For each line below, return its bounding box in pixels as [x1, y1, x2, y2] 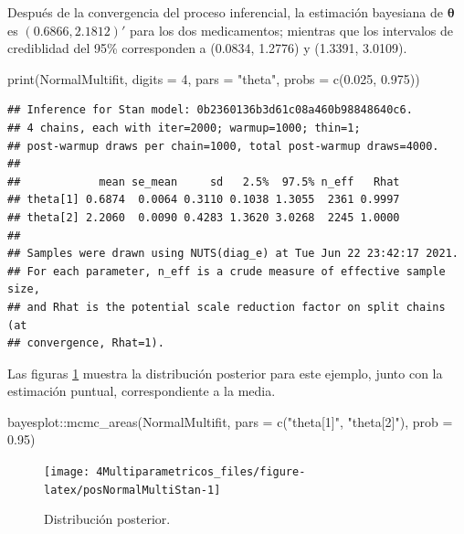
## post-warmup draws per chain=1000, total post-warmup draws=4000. [7, 139, 439, 153]
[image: [44, 465, 90, 479]
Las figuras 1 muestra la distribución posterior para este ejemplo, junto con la [7, 363, 443, 382]
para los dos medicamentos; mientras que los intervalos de [129, 20, 453, 39]
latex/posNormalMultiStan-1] [44, 483, 221, 497]
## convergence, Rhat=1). [7, 336, 164, 350]
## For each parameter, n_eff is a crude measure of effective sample [7, 264, 446, 278]
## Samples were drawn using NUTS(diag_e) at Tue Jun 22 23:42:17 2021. [7, 247, 459, 261]
